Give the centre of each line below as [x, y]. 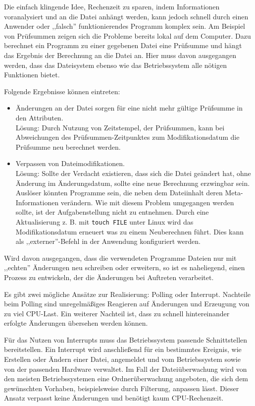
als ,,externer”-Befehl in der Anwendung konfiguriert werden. [108, 241]
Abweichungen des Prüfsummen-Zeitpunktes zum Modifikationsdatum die [127, 137]
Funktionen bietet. [32, 75]
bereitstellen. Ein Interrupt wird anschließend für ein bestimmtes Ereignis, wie [123, 349]
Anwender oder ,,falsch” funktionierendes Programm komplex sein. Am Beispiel [125, 26]
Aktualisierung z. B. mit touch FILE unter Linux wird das [104, 221]
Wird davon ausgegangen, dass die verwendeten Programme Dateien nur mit [120, 258]
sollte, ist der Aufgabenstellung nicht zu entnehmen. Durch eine [112, 212]
